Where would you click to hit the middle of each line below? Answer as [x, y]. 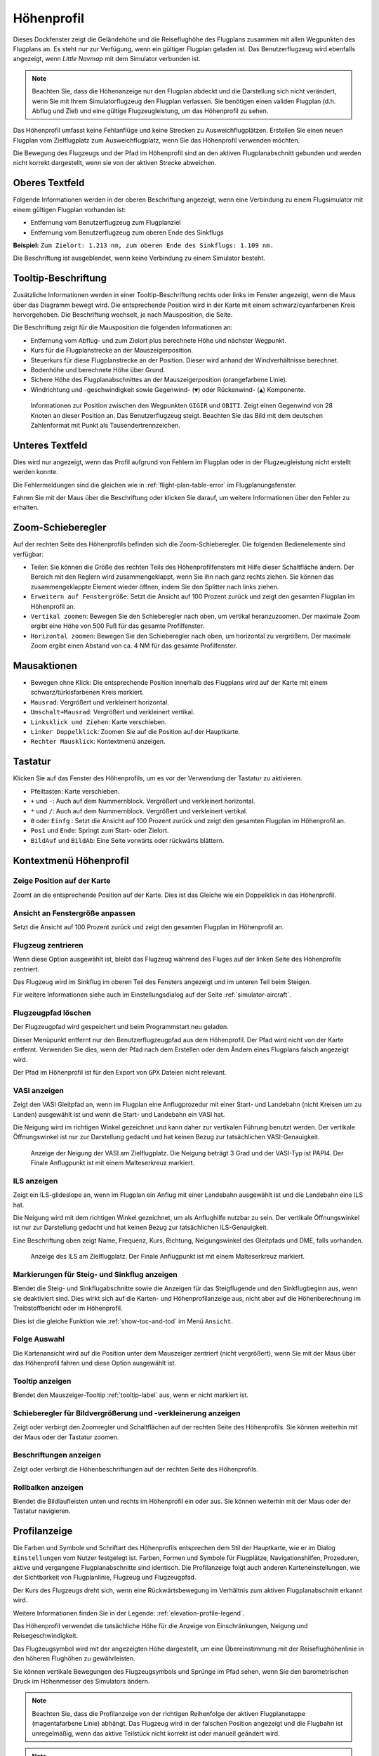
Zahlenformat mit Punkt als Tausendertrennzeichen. [105, 425]
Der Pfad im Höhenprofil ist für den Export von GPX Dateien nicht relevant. [120, 1072]
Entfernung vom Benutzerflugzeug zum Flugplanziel [106, 223]
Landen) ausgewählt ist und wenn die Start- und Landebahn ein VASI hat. [119, 1114]
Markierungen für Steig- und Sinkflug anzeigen [95, 1274]
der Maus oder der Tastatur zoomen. [66, 1437]
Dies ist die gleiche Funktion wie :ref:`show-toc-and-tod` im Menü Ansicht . [123, 1321]
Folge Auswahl [39, 1339]
